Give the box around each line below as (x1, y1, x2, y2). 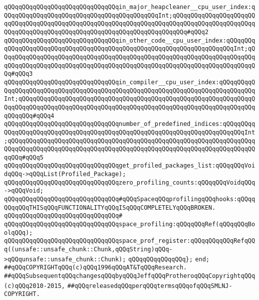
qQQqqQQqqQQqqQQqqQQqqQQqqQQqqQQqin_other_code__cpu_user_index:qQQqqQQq (4, 37, 255, 44)
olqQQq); (4, 229, 33, 236)
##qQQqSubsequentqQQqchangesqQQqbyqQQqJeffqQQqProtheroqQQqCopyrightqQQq (4, 272, 255, 279)
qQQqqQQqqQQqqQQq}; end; (128, 255, 210, 263)
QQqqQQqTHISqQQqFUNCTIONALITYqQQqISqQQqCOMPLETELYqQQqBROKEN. (4, 204, 216, 211)
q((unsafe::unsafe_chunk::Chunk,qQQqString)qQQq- (4, 246, 173, 253)
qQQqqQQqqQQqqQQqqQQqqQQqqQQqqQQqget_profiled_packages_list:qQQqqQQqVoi (4, 162, 255, 170)
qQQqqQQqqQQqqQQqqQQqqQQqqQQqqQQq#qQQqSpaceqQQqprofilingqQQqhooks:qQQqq (4, 196, 255, 203)
